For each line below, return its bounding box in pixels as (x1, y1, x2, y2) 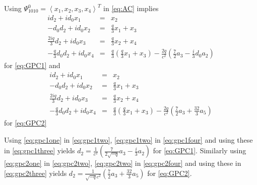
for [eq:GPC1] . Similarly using (153, 145, 246, 156)
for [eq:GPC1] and (4, 60, 60, 71)
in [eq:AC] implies (103, 3, 159, 13)
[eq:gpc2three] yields (4, 167, 67, 178)
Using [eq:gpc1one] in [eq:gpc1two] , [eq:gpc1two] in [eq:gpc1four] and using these (4, 134, 253, 145)
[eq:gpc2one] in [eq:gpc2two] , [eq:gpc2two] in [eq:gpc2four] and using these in (4, 158, 241, 168)
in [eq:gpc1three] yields (4, 145, 75, 156)
